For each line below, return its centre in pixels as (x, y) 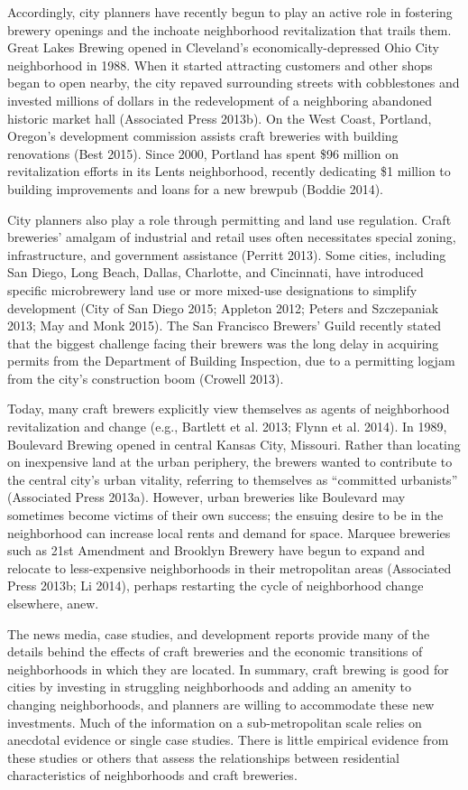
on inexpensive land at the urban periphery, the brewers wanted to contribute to (230, 462)
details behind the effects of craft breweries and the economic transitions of (215, 651)
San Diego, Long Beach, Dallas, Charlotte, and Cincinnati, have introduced (216, 272)
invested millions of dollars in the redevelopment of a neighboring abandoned (220, 100)
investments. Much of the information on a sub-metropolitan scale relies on (215, 722)
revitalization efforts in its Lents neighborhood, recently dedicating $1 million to (229, 171)
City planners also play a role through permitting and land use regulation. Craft (229, 219)
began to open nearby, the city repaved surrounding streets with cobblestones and (234, 83)
